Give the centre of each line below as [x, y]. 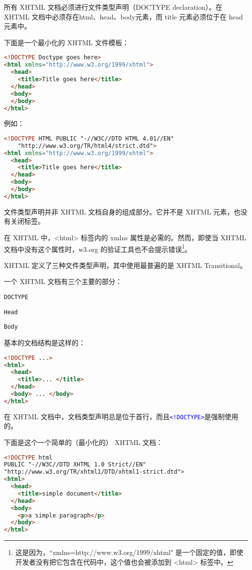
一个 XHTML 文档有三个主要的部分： [63, 281]
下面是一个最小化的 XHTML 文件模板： [67, 42]
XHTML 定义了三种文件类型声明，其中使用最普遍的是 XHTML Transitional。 [126, 265]
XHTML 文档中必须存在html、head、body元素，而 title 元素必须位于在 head [123, 16]
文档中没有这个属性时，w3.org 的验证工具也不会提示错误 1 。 [98, 248]
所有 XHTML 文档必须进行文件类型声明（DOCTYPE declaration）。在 [113, 7]
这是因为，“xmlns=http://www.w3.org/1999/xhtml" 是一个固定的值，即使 [129, 552]
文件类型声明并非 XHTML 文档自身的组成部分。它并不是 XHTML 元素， [119, 211]
